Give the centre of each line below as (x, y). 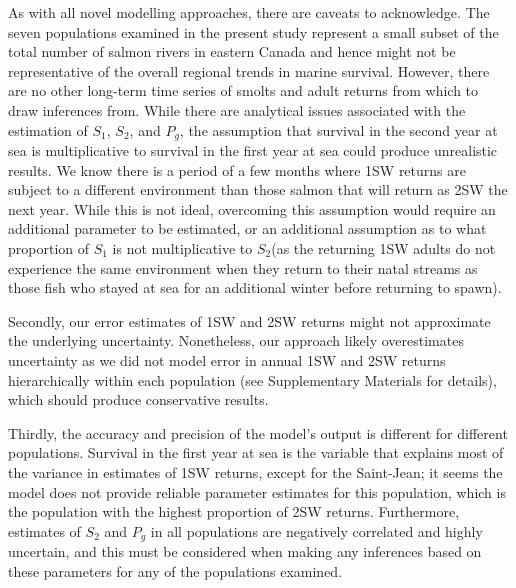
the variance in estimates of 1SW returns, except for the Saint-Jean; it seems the (255, 471)
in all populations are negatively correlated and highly (316, 530)
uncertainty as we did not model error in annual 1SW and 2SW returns (227, 359)
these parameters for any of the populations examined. (175, 570)
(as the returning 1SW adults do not (383, 247)
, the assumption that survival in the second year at (338, 129)
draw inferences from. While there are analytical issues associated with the (237, 109)
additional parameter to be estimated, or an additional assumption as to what (247, 228)
